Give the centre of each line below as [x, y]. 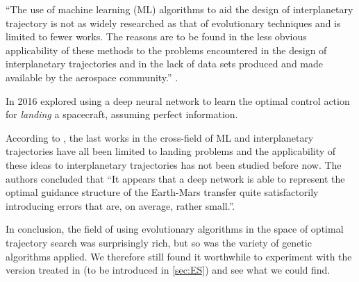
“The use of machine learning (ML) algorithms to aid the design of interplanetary [179, 9]
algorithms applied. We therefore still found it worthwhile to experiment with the [179, 256]
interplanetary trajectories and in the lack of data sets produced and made [165, 64]
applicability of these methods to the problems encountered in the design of [166, 50]
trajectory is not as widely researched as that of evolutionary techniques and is [173, 23]
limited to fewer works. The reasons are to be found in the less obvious [156, 36]
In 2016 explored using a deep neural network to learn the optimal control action [178, 100]
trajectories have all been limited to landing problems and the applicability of [171, 151]
